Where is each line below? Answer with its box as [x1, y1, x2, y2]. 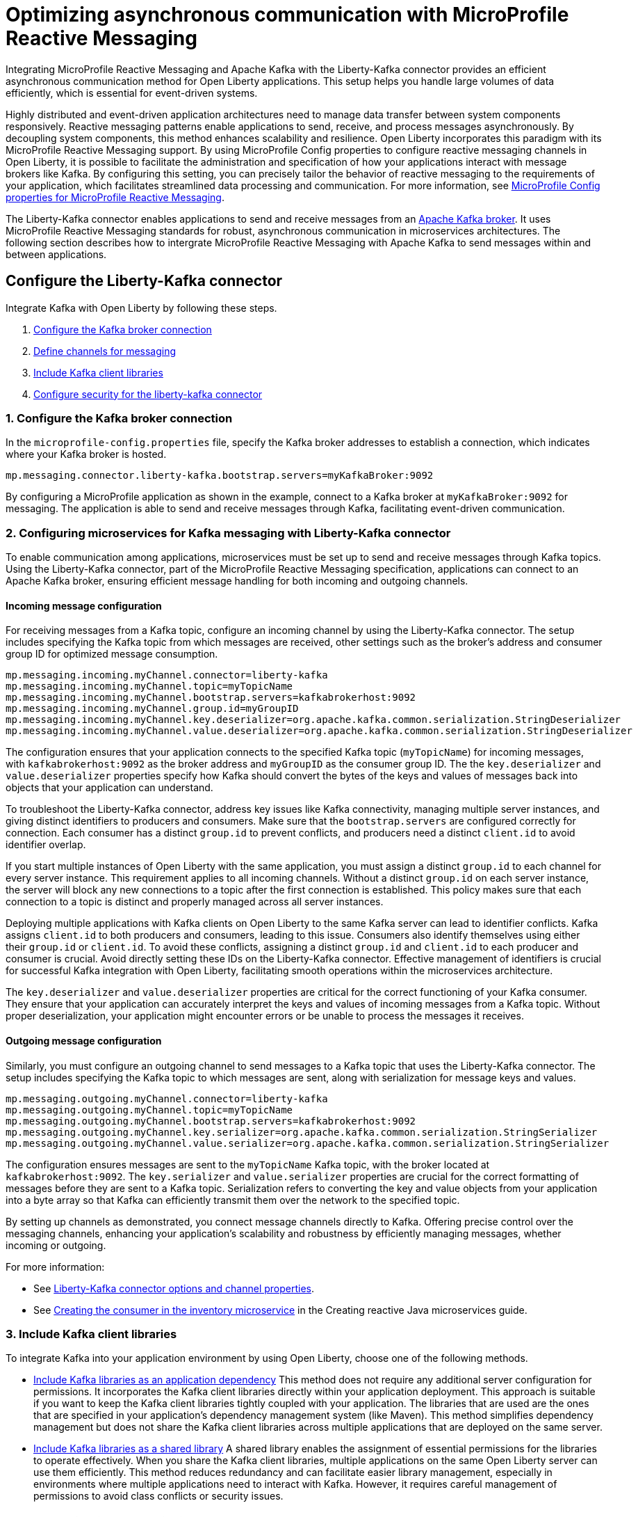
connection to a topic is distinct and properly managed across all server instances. [6, 896, 384, 908]
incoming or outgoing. [6, 1239, 106, 1251]
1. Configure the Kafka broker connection [6, 411, 233, 425]
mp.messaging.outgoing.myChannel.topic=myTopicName [6, 1104, 293, 1115]
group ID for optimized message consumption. [6, 648, 218, 660]
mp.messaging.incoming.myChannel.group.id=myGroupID [6, 703, 299, 715]
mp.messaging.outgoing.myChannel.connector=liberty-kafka [6, 1093, 328, 1104]
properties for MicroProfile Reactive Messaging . [6, 191, 224, 203]
